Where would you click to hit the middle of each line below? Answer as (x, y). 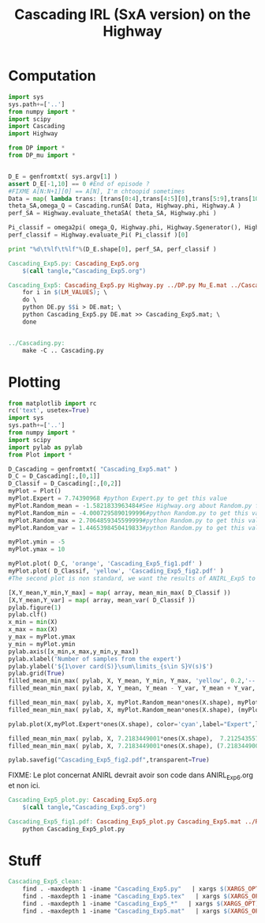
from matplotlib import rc (52, 403)
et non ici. (24, 785)
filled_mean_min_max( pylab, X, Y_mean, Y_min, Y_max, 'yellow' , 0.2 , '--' (134, 681)
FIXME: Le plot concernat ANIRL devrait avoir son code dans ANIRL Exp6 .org (131, 776)
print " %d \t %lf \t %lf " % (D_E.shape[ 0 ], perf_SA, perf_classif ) (112, 249)
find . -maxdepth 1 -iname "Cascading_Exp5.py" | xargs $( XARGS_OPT (141, 889)
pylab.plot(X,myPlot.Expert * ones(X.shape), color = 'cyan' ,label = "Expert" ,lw (135, 724)
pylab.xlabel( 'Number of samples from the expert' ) (95, 659)
